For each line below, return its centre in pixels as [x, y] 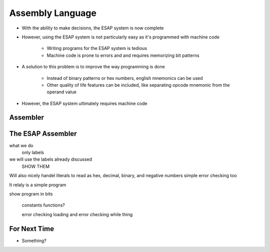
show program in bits [31, 194]
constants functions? [43, 205]
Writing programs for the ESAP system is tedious [97, 48]
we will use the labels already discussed [51, 159]
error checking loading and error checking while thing [77, 214]
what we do [21, 145]
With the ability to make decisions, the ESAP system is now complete [93, 28]
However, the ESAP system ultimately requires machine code [84, 103]
